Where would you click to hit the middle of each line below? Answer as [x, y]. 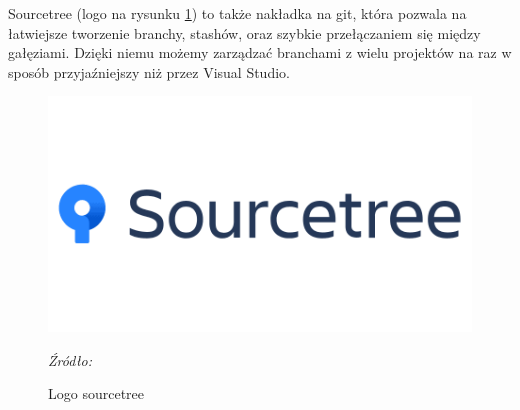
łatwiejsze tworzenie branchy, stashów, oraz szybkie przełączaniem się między [244, 32]
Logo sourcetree [96, 393]
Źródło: [70, 359]
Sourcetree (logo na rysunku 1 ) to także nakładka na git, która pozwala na [237, 13]
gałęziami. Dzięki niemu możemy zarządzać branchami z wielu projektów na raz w [260, 52]
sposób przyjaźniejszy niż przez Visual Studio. [149, 71]
